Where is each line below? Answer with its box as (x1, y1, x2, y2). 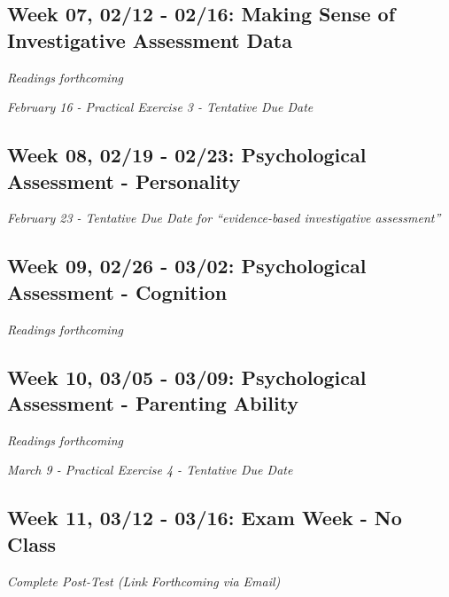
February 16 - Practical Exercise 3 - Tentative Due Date (7, 98, 314, 116)
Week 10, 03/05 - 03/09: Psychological (7, 363, 367, 390)
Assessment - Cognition (7, 278, 228, 305)
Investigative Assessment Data (7, 26, 292, 53)
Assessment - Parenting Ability (7, 389, 299, 416)
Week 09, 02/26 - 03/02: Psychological (7, 252, 367, 279)
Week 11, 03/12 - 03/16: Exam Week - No (7, 504, 402, 531)
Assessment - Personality (7, 167, 241, 194)
